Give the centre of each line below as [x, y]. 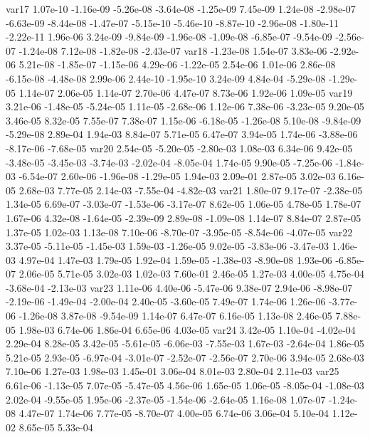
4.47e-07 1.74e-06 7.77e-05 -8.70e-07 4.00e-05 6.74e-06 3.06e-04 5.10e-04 [174, 413]
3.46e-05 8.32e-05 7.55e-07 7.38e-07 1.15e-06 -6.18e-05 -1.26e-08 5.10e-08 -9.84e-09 [184, 120]
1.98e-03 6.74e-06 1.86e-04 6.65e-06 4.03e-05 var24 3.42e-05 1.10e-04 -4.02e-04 [187, 329]
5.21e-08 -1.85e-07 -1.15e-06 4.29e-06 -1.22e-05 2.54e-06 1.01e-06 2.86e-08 [177, 64]
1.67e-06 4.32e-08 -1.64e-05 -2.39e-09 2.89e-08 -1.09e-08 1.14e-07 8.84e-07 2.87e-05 [184, 217]
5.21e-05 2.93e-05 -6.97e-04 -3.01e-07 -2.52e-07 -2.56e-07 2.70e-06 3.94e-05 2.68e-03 [185, 357]
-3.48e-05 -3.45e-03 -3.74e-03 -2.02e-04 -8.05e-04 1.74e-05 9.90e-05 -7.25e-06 [169, 162]
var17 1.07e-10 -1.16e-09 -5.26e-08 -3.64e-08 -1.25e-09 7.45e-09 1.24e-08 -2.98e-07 [181, 9]
